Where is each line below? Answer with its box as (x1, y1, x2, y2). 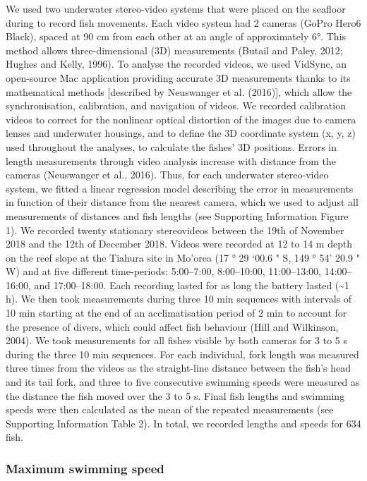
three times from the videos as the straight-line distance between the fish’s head (6, 360, 351, 375)
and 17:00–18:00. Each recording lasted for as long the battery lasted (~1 (34, 277, 350, 292)
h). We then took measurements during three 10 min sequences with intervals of (6, 291, 352, 306)
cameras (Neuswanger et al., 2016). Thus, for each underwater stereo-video (6, 167, 329, 182)
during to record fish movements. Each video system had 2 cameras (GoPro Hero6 (6, 15, 361, 30)
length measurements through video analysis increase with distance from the (6, 153, 337, 168)
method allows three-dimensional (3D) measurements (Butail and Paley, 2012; (6, 42, 343, 57)
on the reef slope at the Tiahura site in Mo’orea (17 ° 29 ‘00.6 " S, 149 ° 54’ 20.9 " (6, 250, 360, 264)
